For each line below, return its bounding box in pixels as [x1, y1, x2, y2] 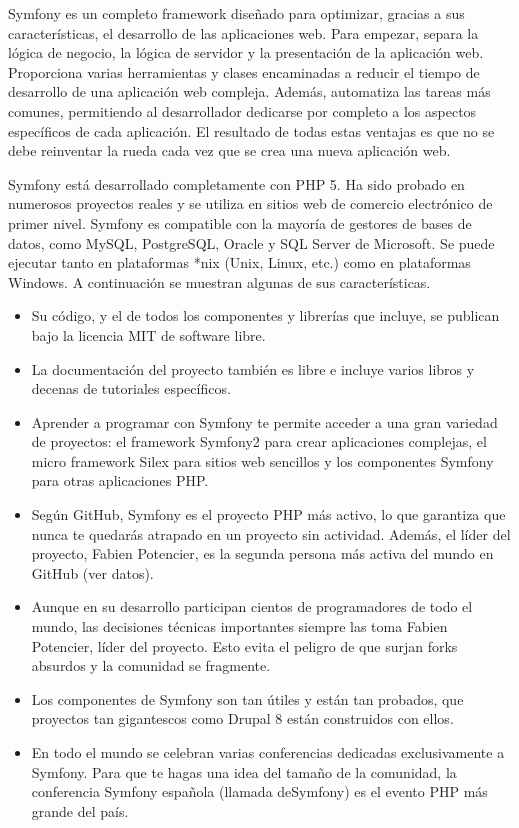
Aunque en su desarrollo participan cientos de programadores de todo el [31, 596, 473, 617]
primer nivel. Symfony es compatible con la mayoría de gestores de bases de [8, 212, 472, 233]
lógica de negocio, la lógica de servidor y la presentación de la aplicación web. [8, 42, 484, 63]
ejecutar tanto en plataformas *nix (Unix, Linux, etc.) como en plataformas [8, 252, 471, 273]
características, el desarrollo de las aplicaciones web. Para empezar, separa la [8, 22, 479, 43]
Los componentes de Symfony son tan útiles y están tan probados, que [31, 688, 464, 709]
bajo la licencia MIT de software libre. [31, 324, 266, 345]
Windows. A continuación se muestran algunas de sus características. [8, 271, 431, 292]
